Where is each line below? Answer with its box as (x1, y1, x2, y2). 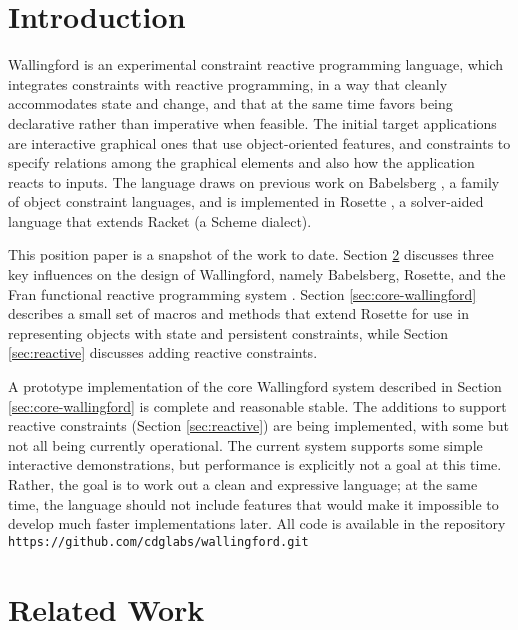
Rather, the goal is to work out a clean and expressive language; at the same (8, 474, 478, 494)
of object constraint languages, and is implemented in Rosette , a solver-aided (8, 191, 484, 212)
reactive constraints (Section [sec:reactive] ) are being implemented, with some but (8, 415, 509, 436)
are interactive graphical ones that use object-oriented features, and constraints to (8, 132, 511, 153)
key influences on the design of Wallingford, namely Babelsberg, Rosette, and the (8, 264, 506, 285)
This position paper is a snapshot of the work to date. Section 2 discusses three (8, 244, 494, 265)
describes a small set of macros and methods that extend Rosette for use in (8, 303, 469, 324)
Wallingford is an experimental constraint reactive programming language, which (8, 54, 504, 75)
